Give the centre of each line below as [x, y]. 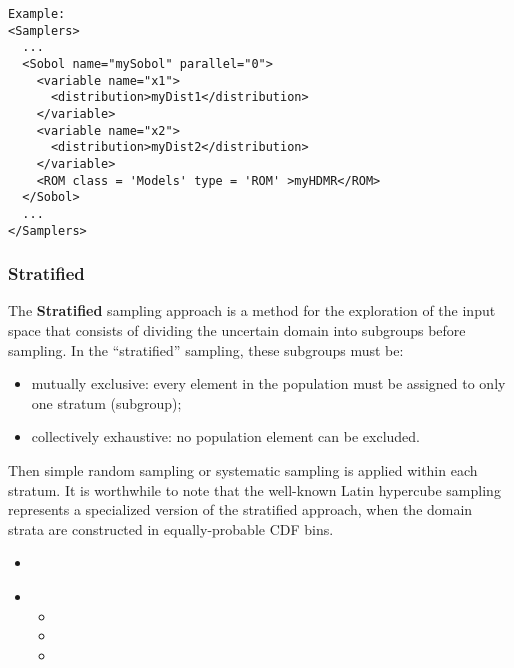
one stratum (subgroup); [106, 402]
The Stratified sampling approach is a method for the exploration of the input [252, 310]
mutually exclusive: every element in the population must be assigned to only [268, 383]
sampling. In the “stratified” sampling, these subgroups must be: [206, 349]
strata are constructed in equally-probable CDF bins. [171, 528]
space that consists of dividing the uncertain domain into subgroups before [237, 330]
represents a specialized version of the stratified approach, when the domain [240, 509]
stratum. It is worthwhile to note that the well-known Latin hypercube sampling [254, 489]
